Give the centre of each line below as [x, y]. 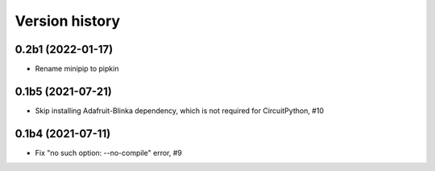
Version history [68, 21]
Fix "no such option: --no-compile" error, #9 [109, 153]
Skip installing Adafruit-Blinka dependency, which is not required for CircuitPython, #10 [180, 110]
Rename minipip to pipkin [77, 69]
